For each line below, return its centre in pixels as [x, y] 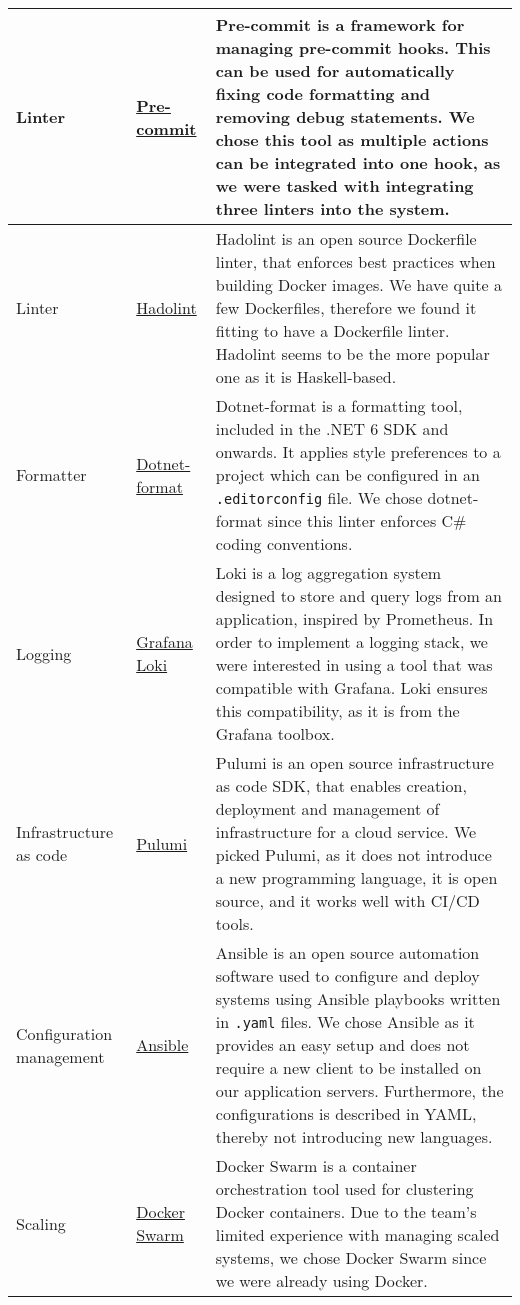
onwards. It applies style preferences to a [358, 451]
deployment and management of [327, 808]
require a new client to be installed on [348, 1067]
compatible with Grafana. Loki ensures [351, 687]
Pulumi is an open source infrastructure [354, 762]
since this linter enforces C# [367, 520]
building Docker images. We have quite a [358, 284]
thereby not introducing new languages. [354, 1136]
